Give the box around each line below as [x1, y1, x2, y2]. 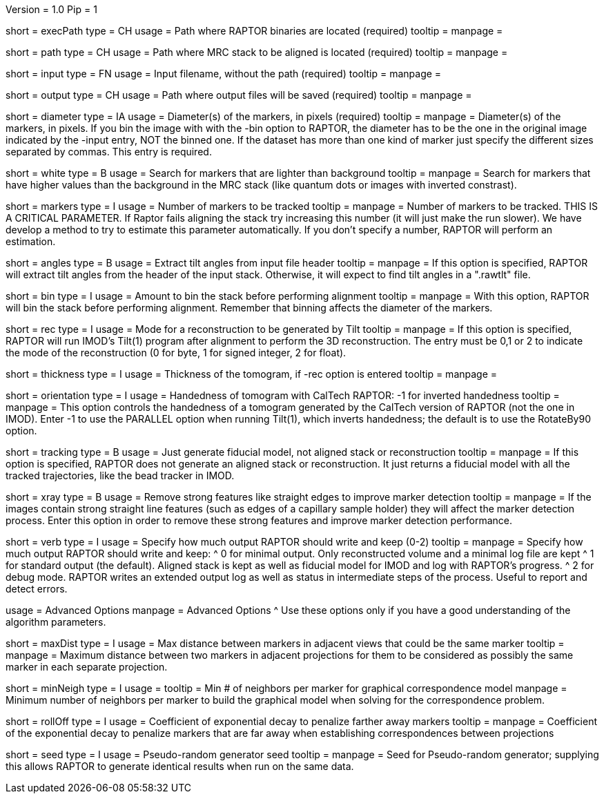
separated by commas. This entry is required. [6, 146, 212, 157]
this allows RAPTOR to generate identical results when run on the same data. [6, 760, 354, 772]
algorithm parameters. [6, 616, 106, 628]
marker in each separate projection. [6, 661, 168, 673]
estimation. [6, 235, 56, 247]
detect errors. [6, 583, 68, 595]
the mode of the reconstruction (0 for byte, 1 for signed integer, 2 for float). [6, 347, 347, 358]
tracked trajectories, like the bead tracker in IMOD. [6, 470, 235, 481]
